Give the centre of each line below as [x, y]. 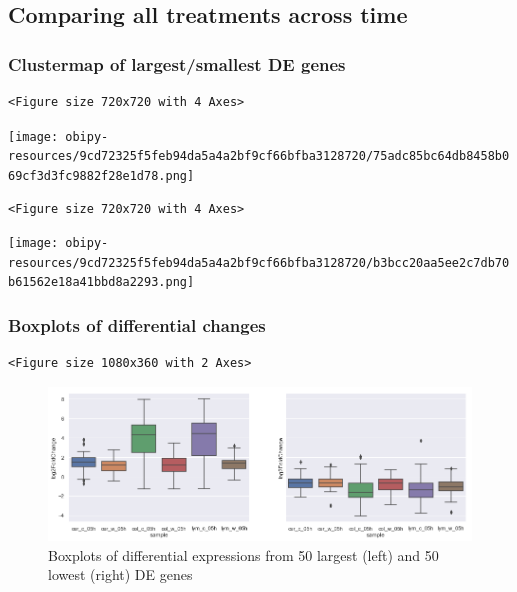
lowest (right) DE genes [120, 574]
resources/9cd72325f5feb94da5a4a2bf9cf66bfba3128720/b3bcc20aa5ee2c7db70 [259, 262]
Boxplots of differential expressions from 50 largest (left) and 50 [243, 554]
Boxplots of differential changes [137, 325]
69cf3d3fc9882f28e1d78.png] [101, 175]
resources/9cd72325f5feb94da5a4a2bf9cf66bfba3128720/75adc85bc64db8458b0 [259, 156]
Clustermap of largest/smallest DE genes [177, 63]
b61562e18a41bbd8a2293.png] [101, 282]
